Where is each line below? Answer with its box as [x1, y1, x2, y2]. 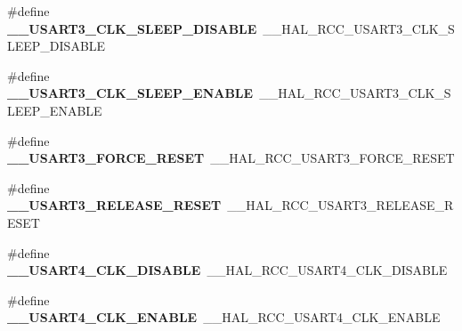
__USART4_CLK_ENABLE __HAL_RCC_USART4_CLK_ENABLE [7, 308, 441, 327]
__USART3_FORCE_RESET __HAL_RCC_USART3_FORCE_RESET [7, 149, 455, 167]
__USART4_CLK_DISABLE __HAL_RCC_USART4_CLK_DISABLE [7, 261, 448, 279]
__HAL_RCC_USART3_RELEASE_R [227, 196, 454, 214]
